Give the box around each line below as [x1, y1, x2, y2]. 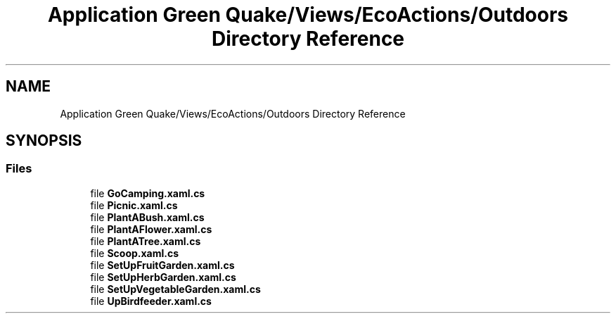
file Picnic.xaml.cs [90, 199, 178, 211]
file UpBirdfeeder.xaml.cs [90, 294, 212, 307]
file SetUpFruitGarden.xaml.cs [90, 258, 235, 271]
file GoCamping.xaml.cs [90, 187, 205, 199]
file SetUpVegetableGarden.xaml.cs [90, 282, 261, 295]
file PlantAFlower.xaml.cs [90, 223, 212, 235]
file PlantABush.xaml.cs [90, 211, 205, 223]
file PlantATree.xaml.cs [90, 234, 201, 247]
